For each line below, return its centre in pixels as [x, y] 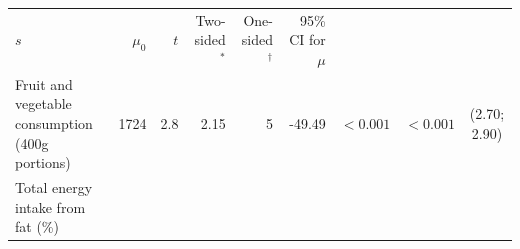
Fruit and [44, 83]
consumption [54, 122]
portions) [43, 162]
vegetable [43, 103]
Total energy [54, 187]
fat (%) [37, 226]
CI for [307, 39]
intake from [50, 206]
